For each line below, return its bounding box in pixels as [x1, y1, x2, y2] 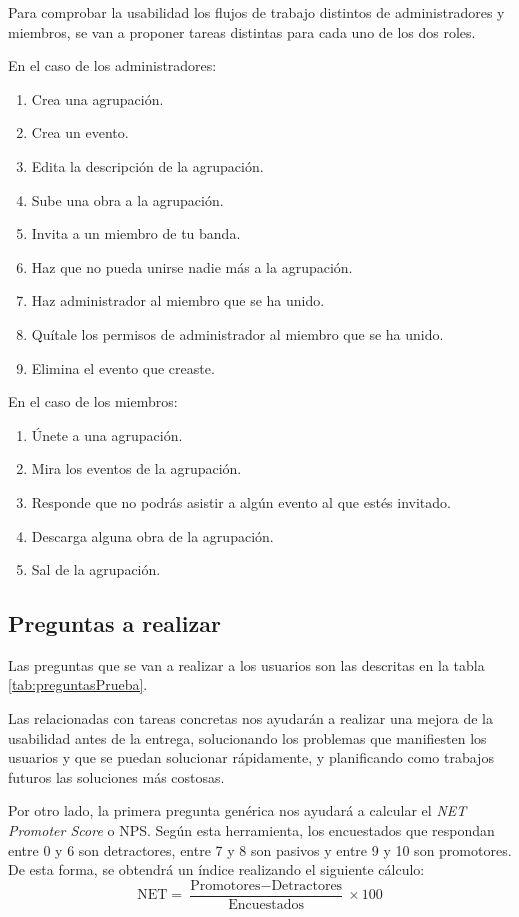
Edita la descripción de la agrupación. [31, 155, 264, 176]
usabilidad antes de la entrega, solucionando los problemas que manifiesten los [8, 727, 487, 748]
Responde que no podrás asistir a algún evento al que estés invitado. [31, 491, 451, 512]
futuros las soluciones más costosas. [8, 766, 225, 787]
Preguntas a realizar [8, 608, 221, 639]
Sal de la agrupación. [31, 559, 161, 580]
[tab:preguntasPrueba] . [8, 674, 148, 695]
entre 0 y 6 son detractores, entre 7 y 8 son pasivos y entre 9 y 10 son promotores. [8, 839, 512, 860]
